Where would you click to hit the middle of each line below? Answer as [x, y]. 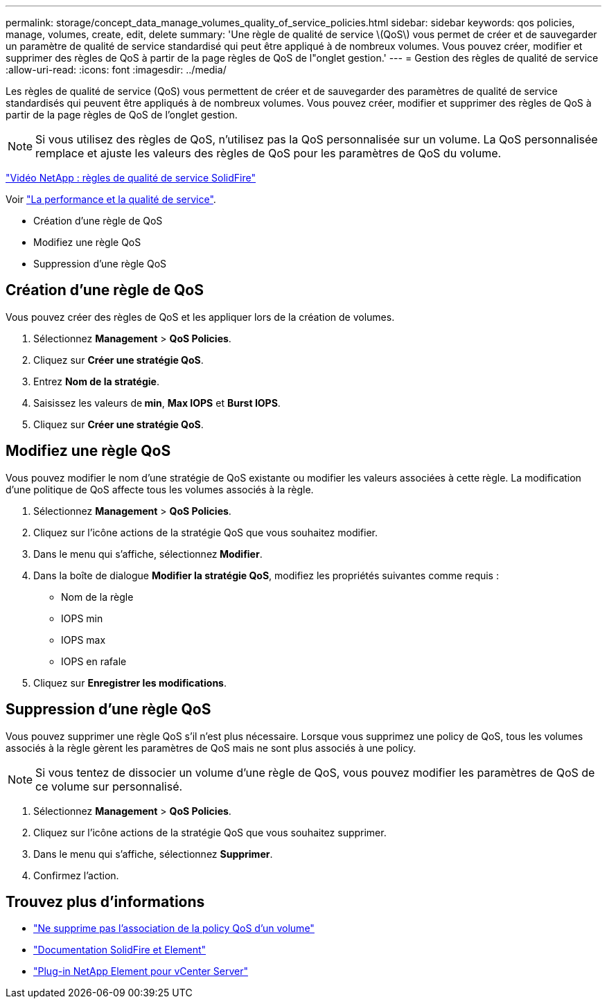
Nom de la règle [97, 597]
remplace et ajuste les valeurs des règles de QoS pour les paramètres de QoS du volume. [269, 153]
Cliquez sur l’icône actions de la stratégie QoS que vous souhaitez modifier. [206, 532]
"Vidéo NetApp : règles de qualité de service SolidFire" [131, 178]
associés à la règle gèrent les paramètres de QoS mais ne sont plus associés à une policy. [211, 748]
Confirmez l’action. [76, 875]
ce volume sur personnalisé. [109, 786]
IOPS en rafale [94, 661]
